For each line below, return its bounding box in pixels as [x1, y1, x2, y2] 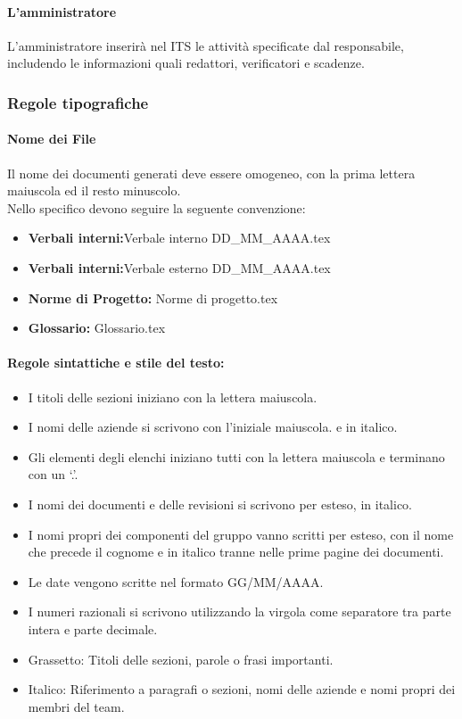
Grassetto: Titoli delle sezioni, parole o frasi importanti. [28, 649, 334, 668]
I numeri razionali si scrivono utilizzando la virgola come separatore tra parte [28, 602, 451, 621]
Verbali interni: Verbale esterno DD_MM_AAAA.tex [28, 259, 331, 277]
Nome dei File [7, 129, 96, 148]
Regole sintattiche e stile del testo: [7, 353, 225, 372]
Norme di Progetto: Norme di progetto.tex [28, 288, 278, 307]
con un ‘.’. [28, 465, 78, 483]
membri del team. [28, 697, 125, 715]
